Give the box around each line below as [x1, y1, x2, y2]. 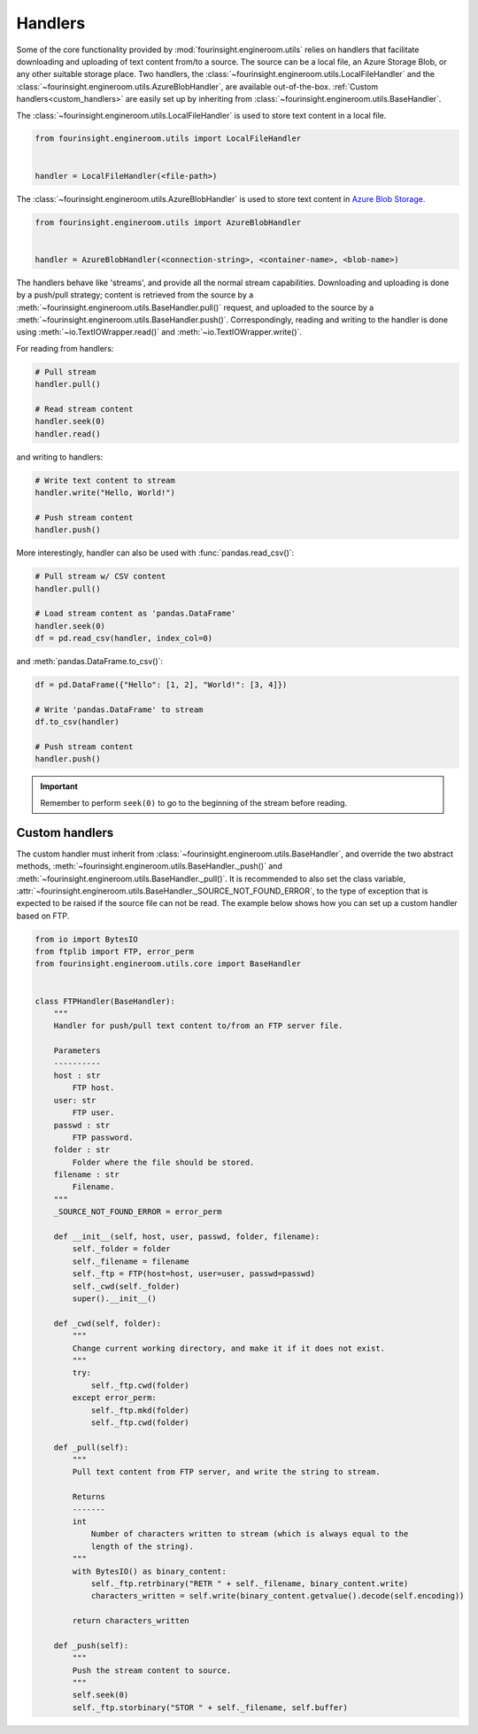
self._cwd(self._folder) [72, 1281, 181, 1291]
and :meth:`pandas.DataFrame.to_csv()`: [16, 656, 164, 667]
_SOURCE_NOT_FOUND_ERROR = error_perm [53, 1207, 222, 1217]
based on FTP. [16, 910, 70, 921]
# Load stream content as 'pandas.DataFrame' [35, 608, 236, 619]
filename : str [53, 1170, 119, 1180]
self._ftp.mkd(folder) [90, 1405, 189, 1415]
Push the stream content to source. [72, 1665, 232, 1676]
